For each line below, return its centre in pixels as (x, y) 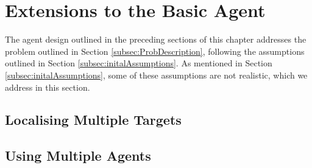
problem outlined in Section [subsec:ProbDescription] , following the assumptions (155, 51)
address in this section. (48, 87)
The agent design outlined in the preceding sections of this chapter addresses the (156, 39)
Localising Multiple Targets (93, 120)
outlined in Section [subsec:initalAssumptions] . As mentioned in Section (139, 63)
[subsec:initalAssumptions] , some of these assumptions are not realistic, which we (156, 75)
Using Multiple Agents (78, 156)
